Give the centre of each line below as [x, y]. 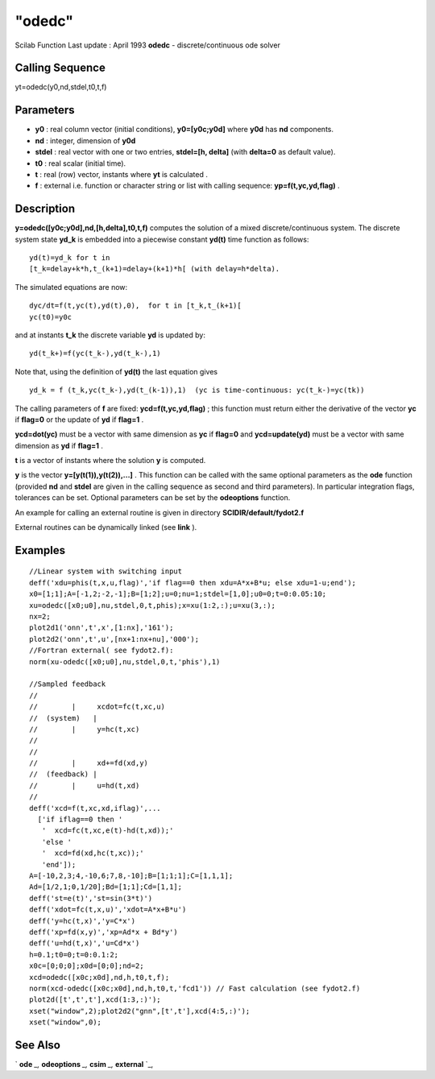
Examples [40, 550]
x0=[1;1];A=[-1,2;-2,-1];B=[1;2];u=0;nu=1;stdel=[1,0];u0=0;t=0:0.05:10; [178, 594]
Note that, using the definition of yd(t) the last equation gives [116, 371]
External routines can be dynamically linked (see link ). [106, 527]
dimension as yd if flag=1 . [59, 445]
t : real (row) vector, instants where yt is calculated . [122, 174]
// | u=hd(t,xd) [85, 785]
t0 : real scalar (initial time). [81, 163]
